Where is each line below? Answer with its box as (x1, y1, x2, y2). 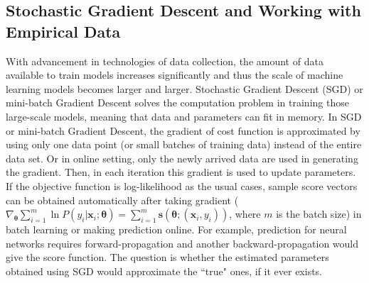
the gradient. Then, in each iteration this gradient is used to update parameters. (6, 165, 356, 179)
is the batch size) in (276, 206, 362, 221)
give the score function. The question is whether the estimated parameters (6, 250, 329, 265)
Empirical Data (6, 20, 121, 42)
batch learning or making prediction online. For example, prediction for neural (6, 222, 347, 237)
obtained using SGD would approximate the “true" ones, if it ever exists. (6, 263, 323, 278)
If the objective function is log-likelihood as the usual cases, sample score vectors (6, 178, 358, 193)
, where (229, 206, 261, 221)
